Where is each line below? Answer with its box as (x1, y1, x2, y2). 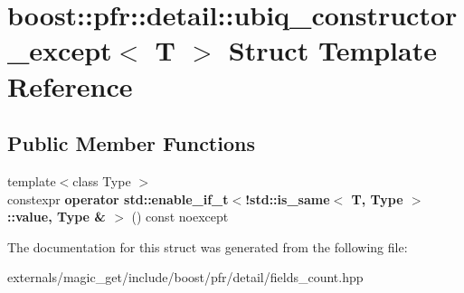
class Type (72, 171, 131, 190)
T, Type (351, 189, 403, 208)
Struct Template (228, 32, 437, 69)
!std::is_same (245, 189, 330, 208)
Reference (7, 67, 133, 104)
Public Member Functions (7, 129, 255, 157)
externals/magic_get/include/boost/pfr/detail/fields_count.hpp (7, 268, 364, 287)
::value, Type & (7, 207, 106, 226)
